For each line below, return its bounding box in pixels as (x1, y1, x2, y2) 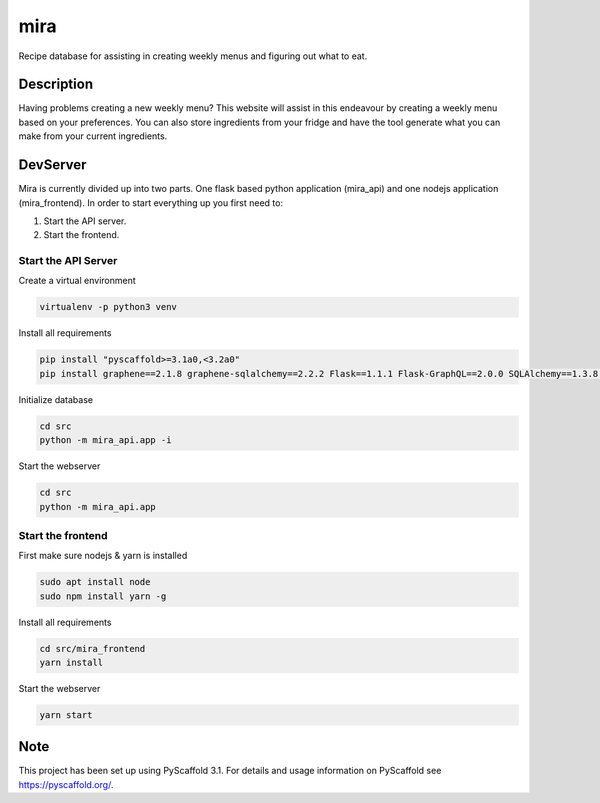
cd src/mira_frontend (39, 643, 146, 654)
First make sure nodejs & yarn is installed (18, 550, 188, 562)
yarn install (39, 656, 104, 668)
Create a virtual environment (18, 275, 137, 287)
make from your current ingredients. (18, 130, 168, 142)
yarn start (39, 709, 93, 720)
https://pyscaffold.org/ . (18, 778, 114, 790)
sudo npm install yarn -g (39, 590, 167, 602)
